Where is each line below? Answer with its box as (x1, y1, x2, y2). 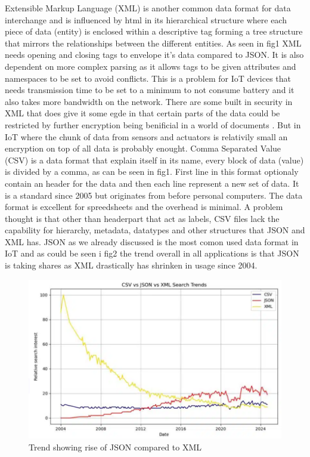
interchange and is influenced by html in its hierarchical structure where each (5, 13, 287, 26)
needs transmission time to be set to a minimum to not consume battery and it (5, 84, 294, 96)
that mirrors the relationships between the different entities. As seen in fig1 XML (5, 36, 302, 49)
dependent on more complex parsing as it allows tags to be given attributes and (5, 60, 296, 72)
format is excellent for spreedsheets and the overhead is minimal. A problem (5, 200, 283, 213)
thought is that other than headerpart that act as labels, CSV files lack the (5, 212, 280, 224)
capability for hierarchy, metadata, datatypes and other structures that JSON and (5, 224, 305, 236)
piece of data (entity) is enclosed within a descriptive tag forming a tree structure (5, 25, 303, 38)
